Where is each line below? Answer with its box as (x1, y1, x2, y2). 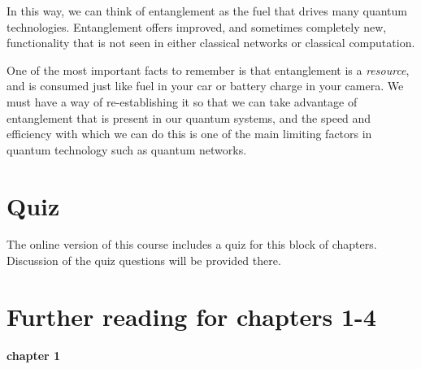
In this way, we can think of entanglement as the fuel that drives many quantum (7, 2, 407, 19)
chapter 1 (7, 346, 61, 363)
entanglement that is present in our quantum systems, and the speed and (7, 109, 371, 126)
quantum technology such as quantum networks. (7, 141, 247, 158)
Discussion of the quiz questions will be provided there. (7, 252, 281, 269)
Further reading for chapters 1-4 (7, 299, 376, 332)
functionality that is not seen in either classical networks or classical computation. (7, 34, 415, 51)
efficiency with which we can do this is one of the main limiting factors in (7, 125, 372, 142)
